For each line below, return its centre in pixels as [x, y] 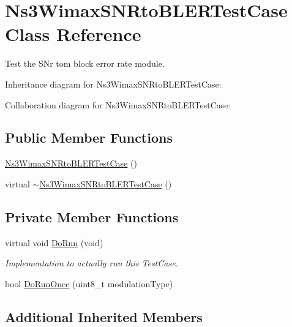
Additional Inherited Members [104, 316]
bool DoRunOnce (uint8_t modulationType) [89, 283]
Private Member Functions [92, 216]
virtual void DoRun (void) [54, 242]
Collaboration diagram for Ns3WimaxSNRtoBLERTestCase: [118, 104]
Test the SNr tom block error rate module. [85, 63]
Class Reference [73, 34]
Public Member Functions [89, 137]
